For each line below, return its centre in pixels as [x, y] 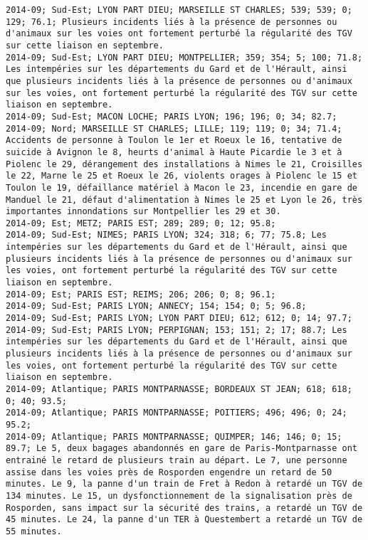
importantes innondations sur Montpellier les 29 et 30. [143, 212]
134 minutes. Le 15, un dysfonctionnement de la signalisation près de [179, 496]
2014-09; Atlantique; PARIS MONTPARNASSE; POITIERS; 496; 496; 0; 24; [177, 413]
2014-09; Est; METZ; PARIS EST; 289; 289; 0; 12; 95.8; [141, 223]
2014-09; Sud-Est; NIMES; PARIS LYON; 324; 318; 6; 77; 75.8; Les [167, 235]
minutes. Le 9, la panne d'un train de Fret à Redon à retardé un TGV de [184, 484]
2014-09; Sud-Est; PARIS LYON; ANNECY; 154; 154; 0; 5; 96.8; [156, 306]
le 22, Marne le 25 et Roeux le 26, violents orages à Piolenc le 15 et [182, 176]
